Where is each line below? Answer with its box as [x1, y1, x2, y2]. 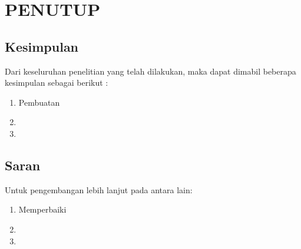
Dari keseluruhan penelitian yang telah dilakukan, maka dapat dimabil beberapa [5, 65, 296, 77]
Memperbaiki [18, 203, 67, 216]
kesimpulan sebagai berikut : [5, 76, 108, 89]
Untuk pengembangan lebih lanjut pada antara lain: [5, 183, 193, 196]
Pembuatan [18, 96, 60, 108]
